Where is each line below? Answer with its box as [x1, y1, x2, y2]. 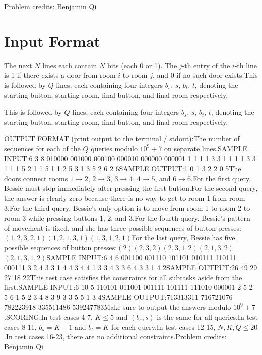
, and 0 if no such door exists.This [152, 70, 258, 80]
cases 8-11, [4, 321, 37, 332]
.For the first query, [191, 173, 251, 183]
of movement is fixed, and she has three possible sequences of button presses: [4, 222, 241, 233]
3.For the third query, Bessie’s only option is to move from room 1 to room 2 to [4, 202, 250, 213]
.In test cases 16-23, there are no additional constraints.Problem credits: [4, 331, 227, 342]
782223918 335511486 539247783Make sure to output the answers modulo [4, 301, 231, 312]
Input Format [4, 30, 101, 51]
